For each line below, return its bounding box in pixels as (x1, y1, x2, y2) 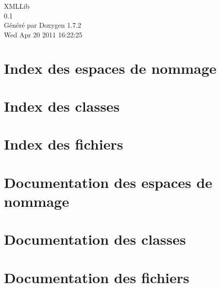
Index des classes (4, 96, 120, 116)
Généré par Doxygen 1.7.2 (4, 20, 82, 30)
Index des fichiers (4, 134, 123, 154)
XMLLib (4, 1, 30, 11)
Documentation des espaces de (4, 172, 213, 192)
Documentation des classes (4, 229, 186, 249)
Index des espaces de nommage (4, 58, 217, 78)
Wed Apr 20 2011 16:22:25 (4, 29, 83, 39)
